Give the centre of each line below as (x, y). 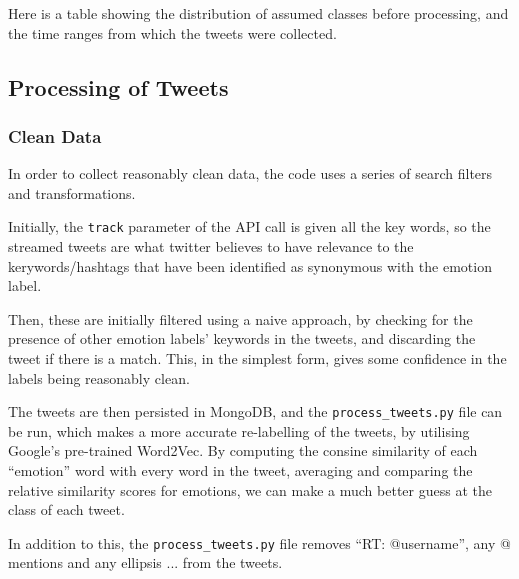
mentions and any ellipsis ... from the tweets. (145, 562)
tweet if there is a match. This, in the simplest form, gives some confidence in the (257, 358)
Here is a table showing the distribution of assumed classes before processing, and (258, 13)
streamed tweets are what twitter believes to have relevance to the (211, 246)
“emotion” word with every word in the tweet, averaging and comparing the (240, 470)
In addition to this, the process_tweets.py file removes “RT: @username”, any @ (259, 542)
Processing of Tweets (118, 86)
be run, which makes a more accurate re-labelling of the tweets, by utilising (239, 430)
